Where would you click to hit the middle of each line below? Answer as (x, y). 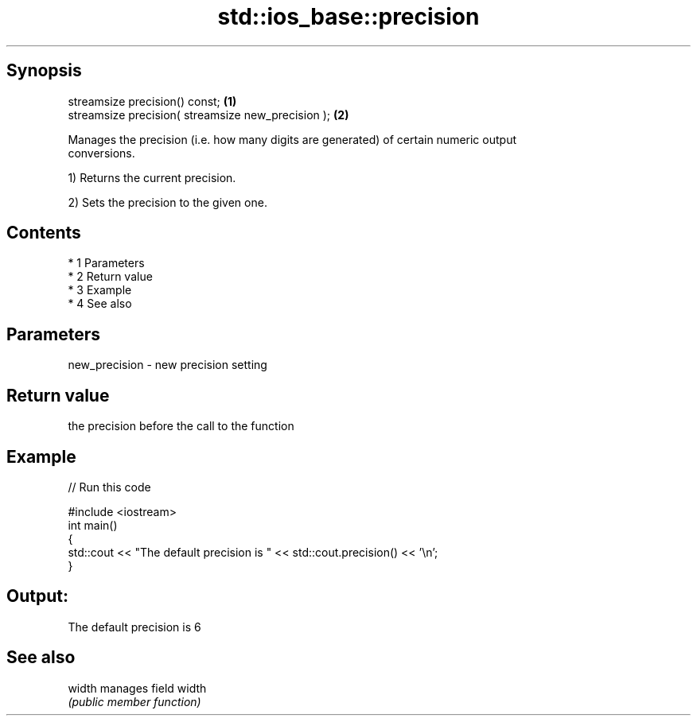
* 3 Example (100, 290)
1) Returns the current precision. (152, 177)
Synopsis (44, 71)
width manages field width (137, 688)
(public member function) (134, 701)
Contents (44, 233)
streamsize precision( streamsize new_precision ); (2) (208, 115)
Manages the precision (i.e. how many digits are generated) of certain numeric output (292, 139)
